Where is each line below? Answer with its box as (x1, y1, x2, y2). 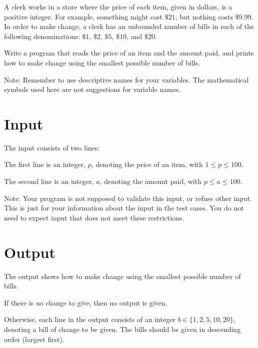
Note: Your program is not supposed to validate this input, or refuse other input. (4, 192, 252, 203)
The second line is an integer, (4, 176, 94, 186)
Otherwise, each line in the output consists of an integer (4, 314, 175, 324)
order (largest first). (4, 333, 64, 344)
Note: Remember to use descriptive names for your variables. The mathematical (4, 74, 249, 84)
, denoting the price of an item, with (91, 159, 203, 169)
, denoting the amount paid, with (99, 176, 201, 186)
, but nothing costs (175, 11, 233, 21)
